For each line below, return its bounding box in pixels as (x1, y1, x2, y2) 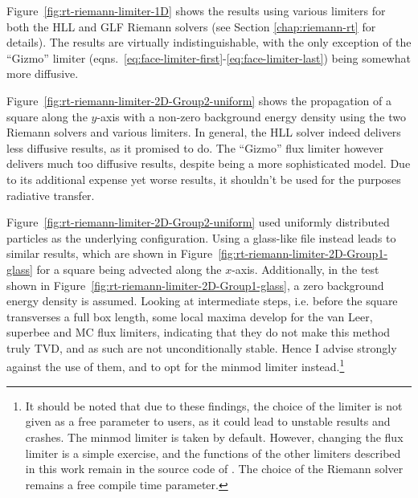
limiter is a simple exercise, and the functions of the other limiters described (25, 444, 401, 461)
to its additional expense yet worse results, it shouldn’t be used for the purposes (6, 170, 401, 187)
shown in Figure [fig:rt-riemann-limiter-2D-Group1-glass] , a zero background (6, 276, 384, 293)
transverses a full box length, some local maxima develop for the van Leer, (6, 308, 373, 325)
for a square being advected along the (36, 260, 222, 277)
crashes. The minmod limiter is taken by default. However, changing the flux (25, 428, 404, 445)
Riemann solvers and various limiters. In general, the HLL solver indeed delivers (6, 124, 401, 141)
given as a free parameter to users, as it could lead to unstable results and (25, 413, 391, 430)
